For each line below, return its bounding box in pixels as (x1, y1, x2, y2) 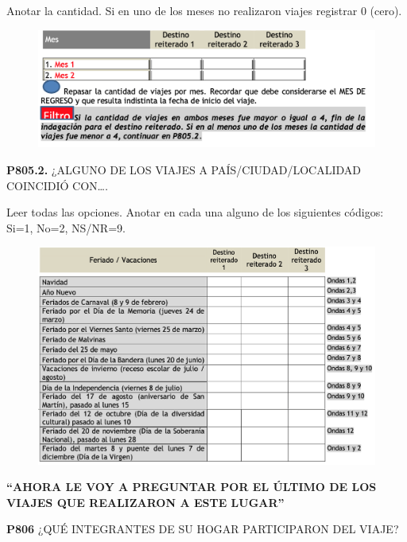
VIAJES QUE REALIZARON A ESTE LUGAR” (6, 493, 285, 510)
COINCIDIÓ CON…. (6, 177, 108, 193)
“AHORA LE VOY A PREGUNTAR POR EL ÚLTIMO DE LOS (6, 478, 377, 495)
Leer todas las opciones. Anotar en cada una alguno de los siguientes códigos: (6, 204, 384, 220)
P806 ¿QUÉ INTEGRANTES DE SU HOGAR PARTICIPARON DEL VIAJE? (6, 521, 399, 537)
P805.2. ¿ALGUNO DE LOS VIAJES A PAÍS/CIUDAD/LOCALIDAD (6, 162, 362, 177)
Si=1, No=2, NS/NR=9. (6, 219, 126, 236)
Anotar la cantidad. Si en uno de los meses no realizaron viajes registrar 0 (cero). (6, 2, 402, 18)
